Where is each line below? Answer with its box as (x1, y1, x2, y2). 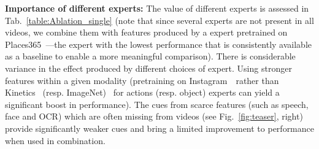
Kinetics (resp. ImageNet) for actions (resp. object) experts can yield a (5, 86, 280, 99)
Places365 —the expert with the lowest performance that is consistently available (5, 37, 312, 50)
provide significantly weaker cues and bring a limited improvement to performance (5, 121, 314, 134)
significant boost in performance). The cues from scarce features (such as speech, (5, 97, 309, 110)
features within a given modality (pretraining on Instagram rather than (5, 74, 279, 86)
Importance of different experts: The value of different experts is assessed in (5, 2, 309, 14)
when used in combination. (5, 134, 106, 147)
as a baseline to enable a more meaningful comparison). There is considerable (5, 50, 296, 63)
